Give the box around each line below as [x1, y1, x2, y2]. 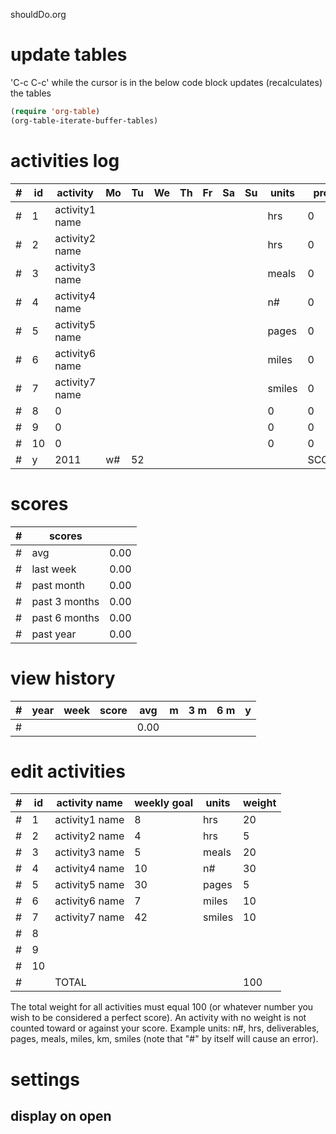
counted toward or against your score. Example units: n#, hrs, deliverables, [10, 1022, 320, 1034]
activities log [10, 149, 120, 172]
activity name [56, 796, 123, 810]
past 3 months [31, 594, 100, 608]
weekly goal [134, 796, 194, 810]
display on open [10, 1108, 112, 1125]
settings [10, 1068, 80, 1091]
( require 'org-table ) [10, 106, 101, 116]
